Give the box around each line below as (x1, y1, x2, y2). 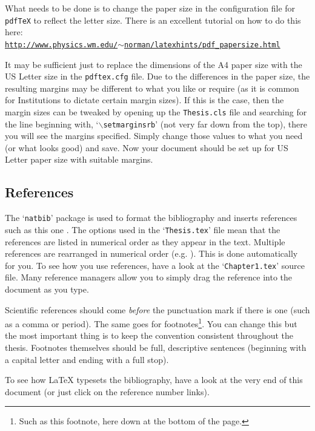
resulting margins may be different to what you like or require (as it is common (5, 81, 299, 94)
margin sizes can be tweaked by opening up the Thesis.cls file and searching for (5, 105, 307, 118)
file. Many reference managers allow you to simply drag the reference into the (5, 271, 293, 283)
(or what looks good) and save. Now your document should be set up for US (5, 141, 288, 154)
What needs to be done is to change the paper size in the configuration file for (5, 2, 296, 14)
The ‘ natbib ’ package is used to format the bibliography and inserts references (5, 211, 297, 224)
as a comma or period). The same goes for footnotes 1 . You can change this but (5, 316, 297, 330)
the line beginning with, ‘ (5, 117, 99, 130)
